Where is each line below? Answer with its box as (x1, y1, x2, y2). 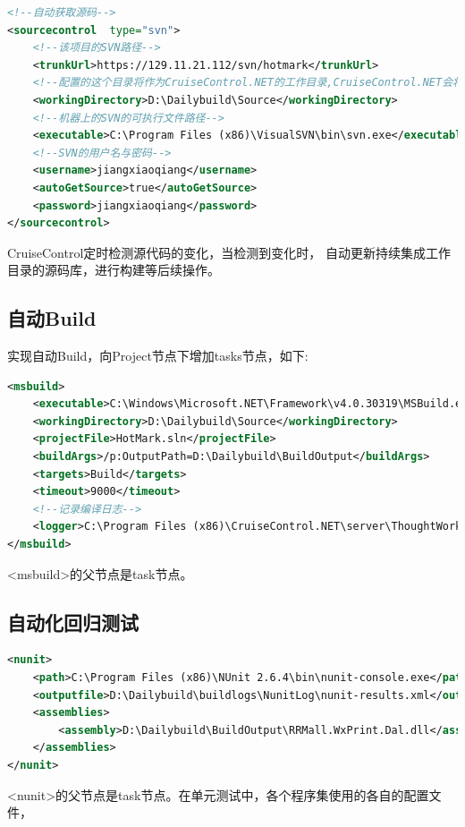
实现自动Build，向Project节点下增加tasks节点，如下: (7, 346, 309, 365)
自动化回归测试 (7, 608, 139, 635)
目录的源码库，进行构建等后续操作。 (7, 260, 220, 279)
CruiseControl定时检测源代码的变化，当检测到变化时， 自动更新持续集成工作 (7, 243, 451, 261)
